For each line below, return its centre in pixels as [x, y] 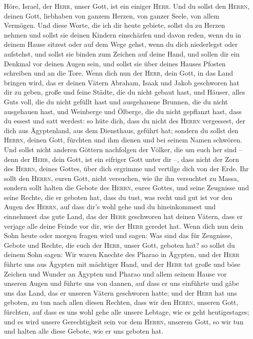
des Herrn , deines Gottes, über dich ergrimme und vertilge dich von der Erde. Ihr [126, 169]
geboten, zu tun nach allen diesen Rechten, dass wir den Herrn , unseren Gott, [121, 302]
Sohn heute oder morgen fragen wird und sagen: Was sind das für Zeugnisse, [118, 235]
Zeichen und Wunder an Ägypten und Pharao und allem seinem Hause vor [116, 273]
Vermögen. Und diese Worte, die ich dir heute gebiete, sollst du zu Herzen [115, 25]
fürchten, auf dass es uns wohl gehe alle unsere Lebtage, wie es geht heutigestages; [127, 312]
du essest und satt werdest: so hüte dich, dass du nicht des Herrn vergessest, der [125, 121]
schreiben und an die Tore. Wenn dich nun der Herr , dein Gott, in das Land [119, 73]
